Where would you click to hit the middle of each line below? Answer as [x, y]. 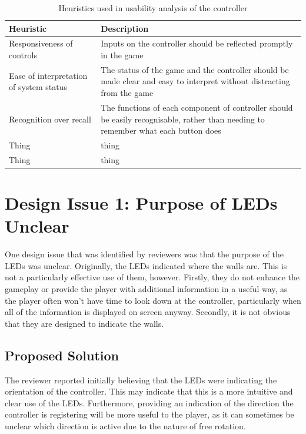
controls [23, 55]
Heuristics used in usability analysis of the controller [153, 8]
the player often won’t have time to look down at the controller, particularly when [153, 300]
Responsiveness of [41, 43]
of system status [38, 87]
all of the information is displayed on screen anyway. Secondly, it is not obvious [148, 312]
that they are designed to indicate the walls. [84, 323]
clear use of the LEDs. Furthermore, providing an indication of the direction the [149, 402]
